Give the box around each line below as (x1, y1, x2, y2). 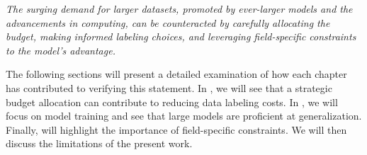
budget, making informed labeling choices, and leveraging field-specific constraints (6, 29, 356, 44)
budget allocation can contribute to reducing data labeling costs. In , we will (6, 94, 338, 109)
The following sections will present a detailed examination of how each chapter (6, 67, 347, 81)
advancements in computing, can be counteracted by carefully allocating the (6, 15, 330, 30)
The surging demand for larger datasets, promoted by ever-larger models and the (6, 1, 353, 16)
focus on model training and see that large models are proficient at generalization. (6, 108, 362, 123)
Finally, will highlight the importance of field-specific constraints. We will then (6, 122, 347, 137)
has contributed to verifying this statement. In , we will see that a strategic (6, 80, 332, 95)
